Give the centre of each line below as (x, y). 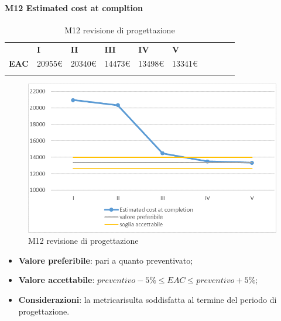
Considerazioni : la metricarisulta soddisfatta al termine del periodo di (148, 300)
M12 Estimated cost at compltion (74, 7)
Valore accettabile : (56, 280)
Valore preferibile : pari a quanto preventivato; (106, 260)
